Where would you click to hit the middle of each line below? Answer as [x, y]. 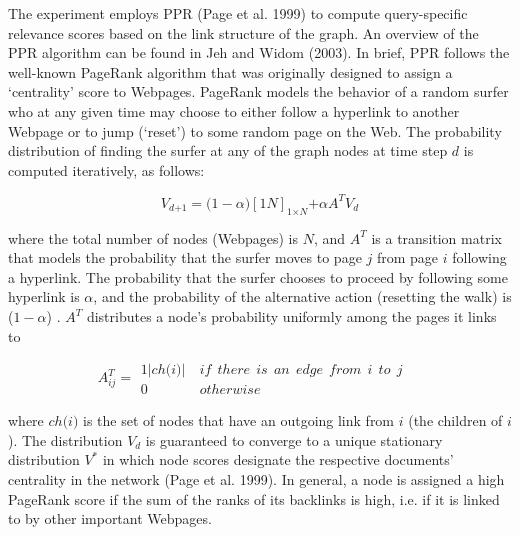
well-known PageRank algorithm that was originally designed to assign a [230, 71]
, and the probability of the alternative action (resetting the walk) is [302, 296]
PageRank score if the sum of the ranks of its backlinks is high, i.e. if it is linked [254, 498]
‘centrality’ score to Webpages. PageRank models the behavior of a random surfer [258, 91]
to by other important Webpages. [110, 518]
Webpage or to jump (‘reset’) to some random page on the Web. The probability [255, 130]
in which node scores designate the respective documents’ [278, 459]
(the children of [455, 420]
